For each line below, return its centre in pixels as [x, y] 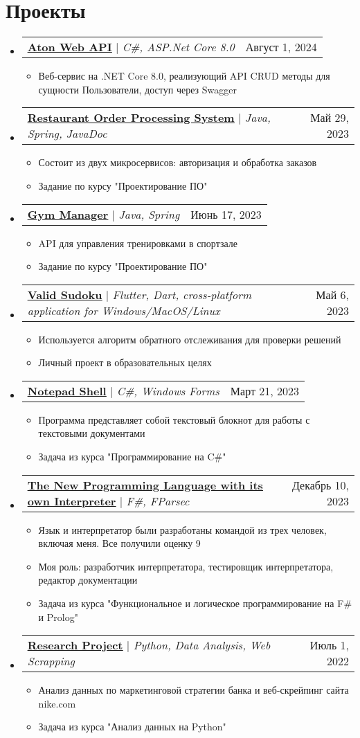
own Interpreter [72, 501]
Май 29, [330, 118]
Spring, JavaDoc [67, 134]
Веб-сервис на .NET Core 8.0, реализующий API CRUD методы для [184, 76]
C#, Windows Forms [168, 390]
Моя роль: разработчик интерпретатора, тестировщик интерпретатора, [186, 566]
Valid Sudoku [65, 294]
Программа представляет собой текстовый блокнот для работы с [174, 419]
